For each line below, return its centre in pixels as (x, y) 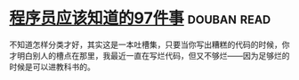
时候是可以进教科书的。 (52, 67)
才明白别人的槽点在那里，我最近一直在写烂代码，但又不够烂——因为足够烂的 (149, 55)
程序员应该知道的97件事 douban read (140, 18)
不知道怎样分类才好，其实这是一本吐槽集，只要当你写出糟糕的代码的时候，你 (149, 44)
